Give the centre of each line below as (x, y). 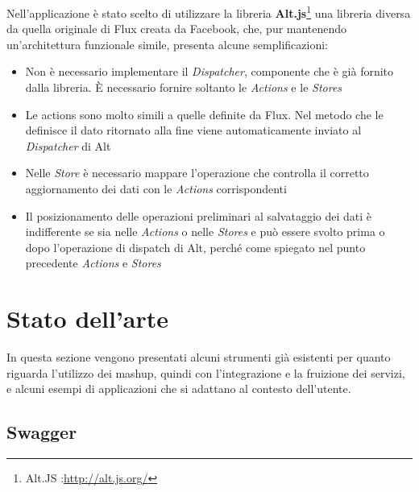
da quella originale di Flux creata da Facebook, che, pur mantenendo (177, 29)
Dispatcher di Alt (68, 145)
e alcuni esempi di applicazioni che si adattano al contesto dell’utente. (179, 389)
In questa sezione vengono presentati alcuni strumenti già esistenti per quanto (199, 357)
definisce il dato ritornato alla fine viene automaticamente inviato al (193, 130)
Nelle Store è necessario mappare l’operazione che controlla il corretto (197, 173)
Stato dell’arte (88, 318)
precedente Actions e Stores (93, 263)
